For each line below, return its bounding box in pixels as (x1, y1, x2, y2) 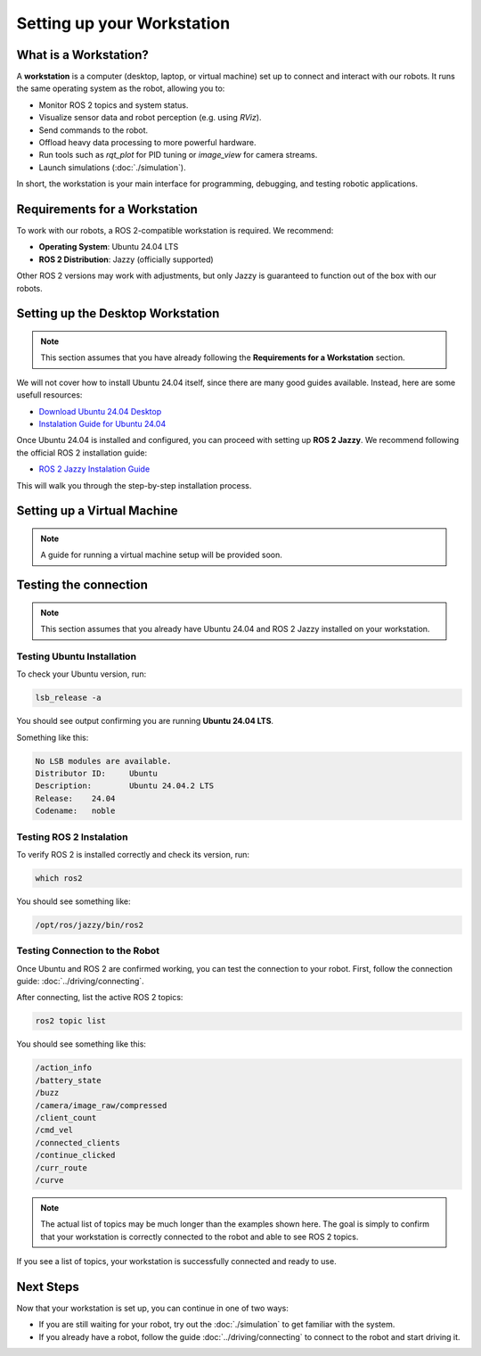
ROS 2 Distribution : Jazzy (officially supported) (38, 254, 214, 265)
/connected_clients (35, 1138, 120, 1147)
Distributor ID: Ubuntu (35, 768, 158, 779)
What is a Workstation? (16, 47, 149, 62)
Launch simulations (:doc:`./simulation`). (38, 161, 186, 173)
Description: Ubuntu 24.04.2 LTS (35, 781, 214, 791)
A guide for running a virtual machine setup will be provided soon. (40, 549, 282, 561)
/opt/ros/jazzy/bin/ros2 (35, 919, 144, 930)
